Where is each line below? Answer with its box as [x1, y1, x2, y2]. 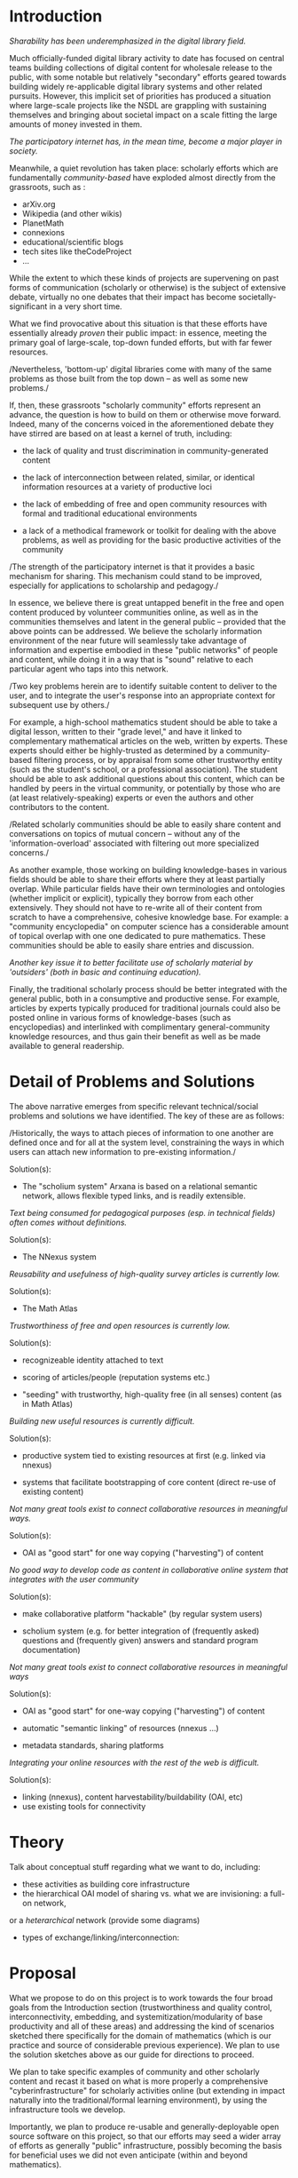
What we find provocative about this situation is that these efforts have [9, 318, 268, 329]
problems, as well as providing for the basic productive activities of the [21, 535, 281, 545]
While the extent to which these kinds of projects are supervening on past [9, 273, 279, 283]
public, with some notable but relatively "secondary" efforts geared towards [9, 71, 286, 82]
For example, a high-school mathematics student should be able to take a [9, 717, 278, 727]
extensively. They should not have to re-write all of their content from [9, 902, 263, 912]
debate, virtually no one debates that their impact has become [9, 291, 237, 302]
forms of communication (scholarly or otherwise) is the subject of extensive [9, 282, 286, 292]
